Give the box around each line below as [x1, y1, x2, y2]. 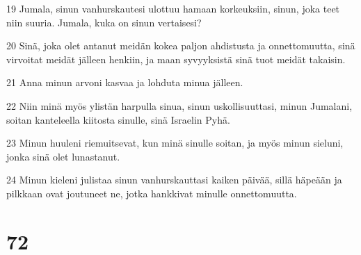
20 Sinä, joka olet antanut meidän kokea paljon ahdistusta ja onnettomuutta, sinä [6, 38, 355, 53]
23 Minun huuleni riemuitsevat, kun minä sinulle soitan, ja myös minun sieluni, [6, 135, 344, 150]
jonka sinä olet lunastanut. [6, 149, 120, 163]
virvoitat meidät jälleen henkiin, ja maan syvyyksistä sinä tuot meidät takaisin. [6, 51, 346, 66]
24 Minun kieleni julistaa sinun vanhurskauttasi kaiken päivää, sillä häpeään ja [6, 172, 342, 187]
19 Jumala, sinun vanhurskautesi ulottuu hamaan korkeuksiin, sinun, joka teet [6, 1, 340, 15]
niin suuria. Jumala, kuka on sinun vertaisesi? [6, 15, 202, 29]
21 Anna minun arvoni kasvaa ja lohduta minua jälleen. [6, 75, 243, 90]
